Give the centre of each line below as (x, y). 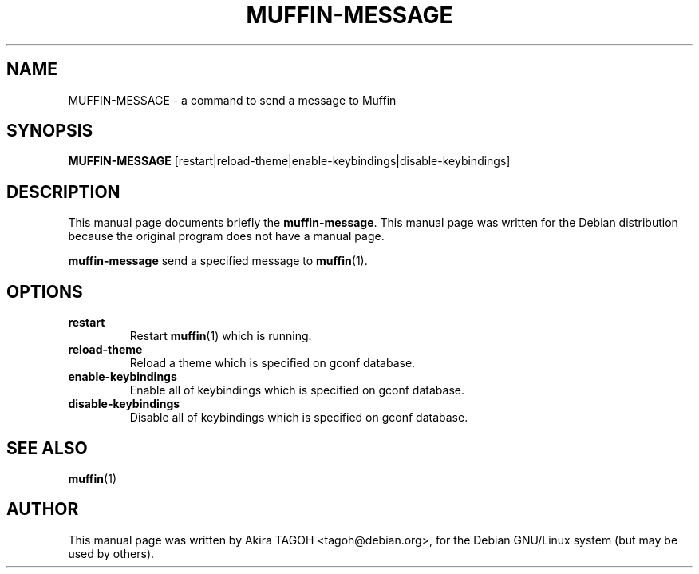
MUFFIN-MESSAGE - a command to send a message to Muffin (232, 100)
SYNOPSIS (50, 131)
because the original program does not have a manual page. (226, 236)
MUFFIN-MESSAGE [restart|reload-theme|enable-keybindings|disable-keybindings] (289, 161)
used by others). (111, 553)
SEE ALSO (47, 448)
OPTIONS (45, 291)
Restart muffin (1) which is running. (221, 336)
